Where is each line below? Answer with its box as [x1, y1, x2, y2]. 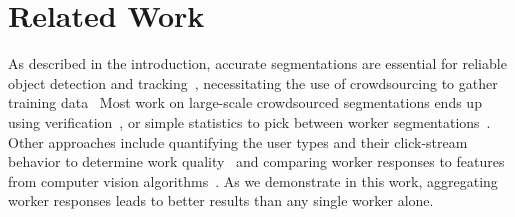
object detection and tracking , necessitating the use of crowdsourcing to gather [8, 72, 498, 93]
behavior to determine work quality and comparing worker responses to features [8, 151, 505, 172]
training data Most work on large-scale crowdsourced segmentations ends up [8, 92, 482, 113]
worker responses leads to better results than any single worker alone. [8, 190, 434, 211]
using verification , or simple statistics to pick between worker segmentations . [8, 111, 491, 132]
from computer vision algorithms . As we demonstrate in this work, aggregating [8, 170, 498, 191]
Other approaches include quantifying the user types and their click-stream [8, 131, 468, 152]
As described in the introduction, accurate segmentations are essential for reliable [8, 53, 507, 74]
